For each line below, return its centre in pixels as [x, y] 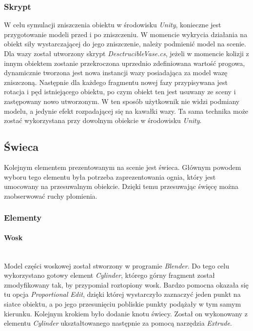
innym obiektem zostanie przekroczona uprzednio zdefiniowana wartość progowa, [125, 63]
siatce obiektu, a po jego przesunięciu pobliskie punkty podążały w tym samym [123, 303]
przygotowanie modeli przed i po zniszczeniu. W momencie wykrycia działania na [126, 34]
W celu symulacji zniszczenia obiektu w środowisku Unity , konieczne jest [113, 25]
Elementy [23, 217]
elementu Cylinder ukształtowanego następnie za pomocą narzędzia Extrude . [118, 323]
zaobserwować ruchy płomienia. [51, 196]
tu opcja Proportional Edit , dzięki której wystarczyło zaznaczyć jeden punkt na [122, 294]
